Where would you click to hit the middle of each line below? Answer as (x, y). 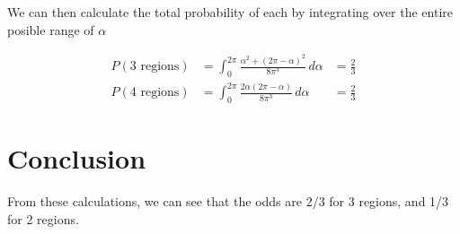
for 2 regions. (43, 218)
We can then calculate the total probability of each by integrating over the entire (230, 12)
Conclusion (77, 158)
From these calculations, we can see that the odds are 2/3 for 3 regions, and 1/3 (228, 201)
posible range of (51, 29)
